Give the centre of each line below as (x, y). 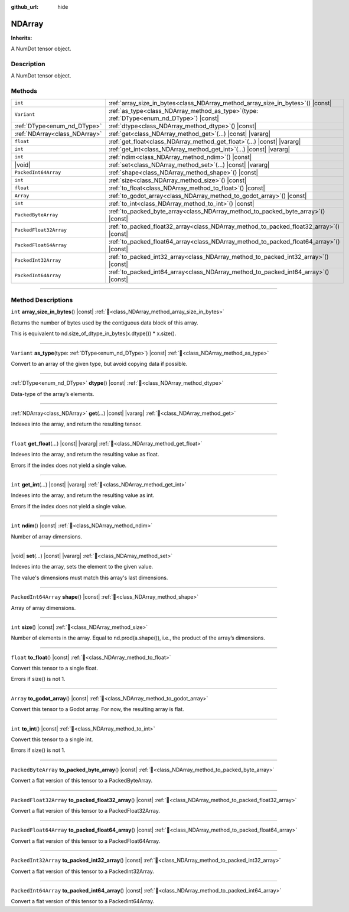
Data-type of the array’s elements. (53, 394)
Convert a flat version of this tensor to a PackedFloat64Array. (86, 841)
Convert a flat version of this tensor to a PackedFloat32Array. (86, 811)
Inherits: (22, 38)
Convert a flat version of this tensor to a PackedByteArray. (82, 781)
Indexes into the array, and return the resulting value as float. (85, 455)
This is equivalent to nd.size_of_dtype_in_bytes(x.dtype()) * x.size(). (94, 333)
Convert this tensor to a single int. (52, 739)
